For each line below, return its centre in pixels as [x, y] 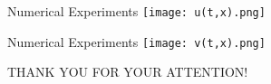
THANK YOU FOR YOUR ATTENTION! [128, 72]
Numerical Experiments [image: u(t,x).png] [136, 11]
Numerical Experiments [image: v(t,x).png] [136, 41]
